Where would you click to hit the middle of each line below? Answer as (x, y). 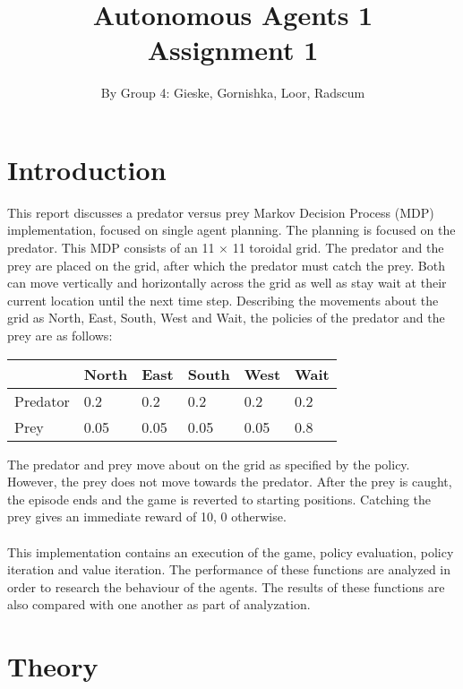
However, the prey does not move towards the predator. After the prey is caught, (230, 482)
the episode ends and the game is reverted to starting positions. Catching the (219, 499)
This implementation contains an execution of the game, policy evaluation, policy (231, 551)
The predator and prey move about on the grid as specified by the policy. (209, 464)
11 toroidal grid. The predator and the (338, 248)
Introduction (87, 169)
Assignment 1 (233, 50)
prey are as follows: (60, 335)
